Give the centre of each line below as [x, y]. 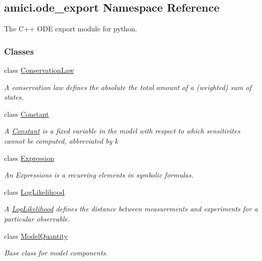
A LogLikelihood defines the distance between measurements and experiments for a [131, 209]
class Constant [27, 114]
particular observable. [37, 218]
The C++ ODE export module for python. [71, 29]
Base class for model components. [56, 253]
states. [14, 97]
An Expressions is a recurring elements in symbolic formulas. [99, 175]
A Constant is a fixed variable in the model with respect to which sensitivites [122, 131]
